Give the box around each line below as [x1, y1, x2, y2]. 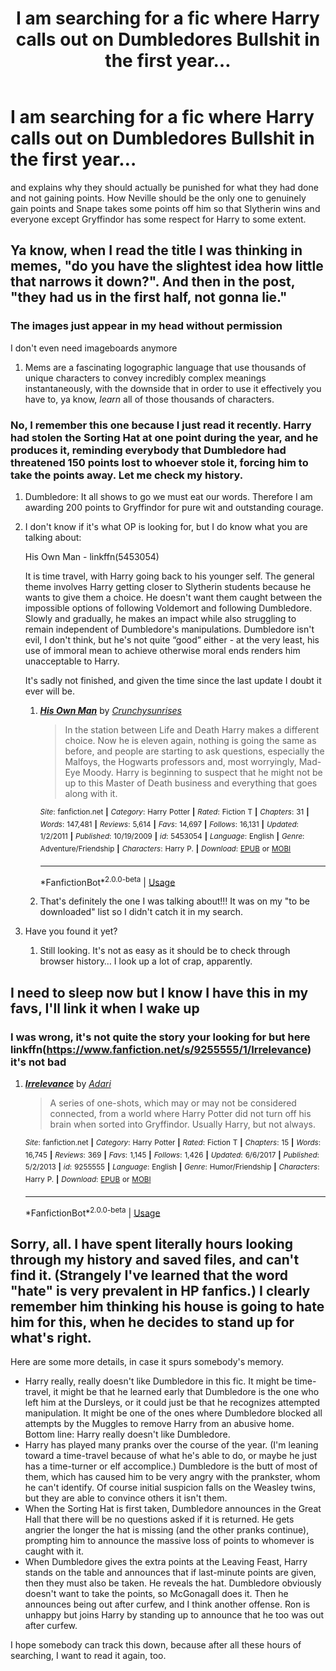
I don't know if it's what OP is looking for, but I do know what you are [24, 520, 308, 532]
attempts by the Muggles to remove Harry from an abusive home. [24, 1417, 295, 1429]
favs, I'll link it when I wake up [10, 1000, 200, 1017]
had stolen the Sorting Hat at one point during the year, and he [10, 430, 319, 444]
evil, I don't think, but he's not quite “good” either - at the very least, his [24, 633, 320, 646]
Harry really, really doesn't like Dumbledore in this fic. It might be [24, 1375, 293, 1387]
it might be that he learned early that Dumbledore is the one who [53, 1385, 320, 1397]
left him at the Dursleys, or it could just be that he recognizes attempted [24, 1396, 321, 1408]
